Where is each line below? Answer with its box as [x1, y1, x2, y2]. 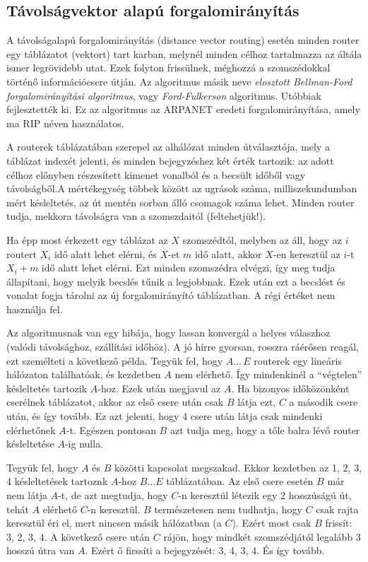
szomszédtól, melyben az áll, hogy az [182, 232, 342, 247]
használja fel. [6, 301, 63, 316]
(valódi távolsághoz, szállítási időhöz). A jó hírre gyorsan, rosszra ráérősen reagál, [6, 339, 360, 354]
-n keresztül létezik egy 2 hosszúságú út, [178, 488, 352, 503]
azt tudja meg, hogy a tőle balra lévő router [170, 422, 360, 437]
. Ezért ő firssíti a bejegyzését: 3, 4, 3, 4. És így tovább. [85, 543, 325, 558]
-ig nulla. [64, 436, 104, 451]
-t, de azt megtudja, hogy [58, 488, 168, 503]
